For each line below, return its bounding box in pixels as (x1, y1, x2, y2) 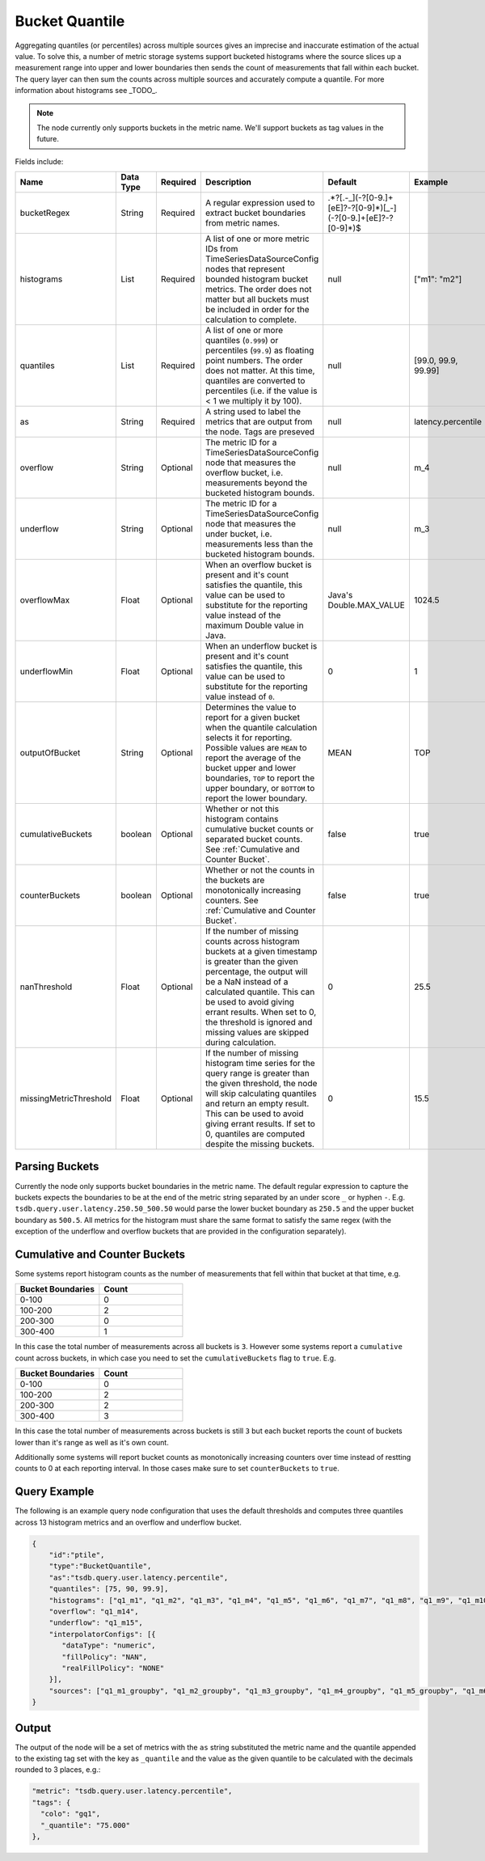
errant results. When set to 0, (205, 1007, 317, 1018)
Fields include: (15, 156, 64, 166)
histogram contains (205, 814, 279, 825)
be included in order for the (205, 304, 310, 315)
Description (205, 176, 252, 188)
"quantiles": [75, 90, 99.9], (48, 1584, 169, 1593)
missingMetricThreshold (19, 1093, 112, 1104)
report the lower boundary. (205, 793, 307, 804)
